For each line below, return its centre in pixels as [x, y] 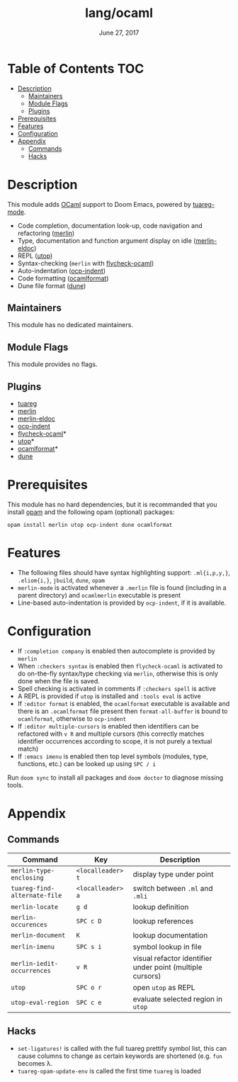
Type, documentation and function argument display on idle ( [107, 240]
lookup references [163, 921]
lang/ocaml [119, 13]
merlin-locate [35, 907]
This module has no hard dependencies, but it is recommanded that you [112, 505]
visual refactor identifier [172, 958]
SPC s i [89, 946]
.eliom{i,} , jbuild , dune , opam [61, 580]
